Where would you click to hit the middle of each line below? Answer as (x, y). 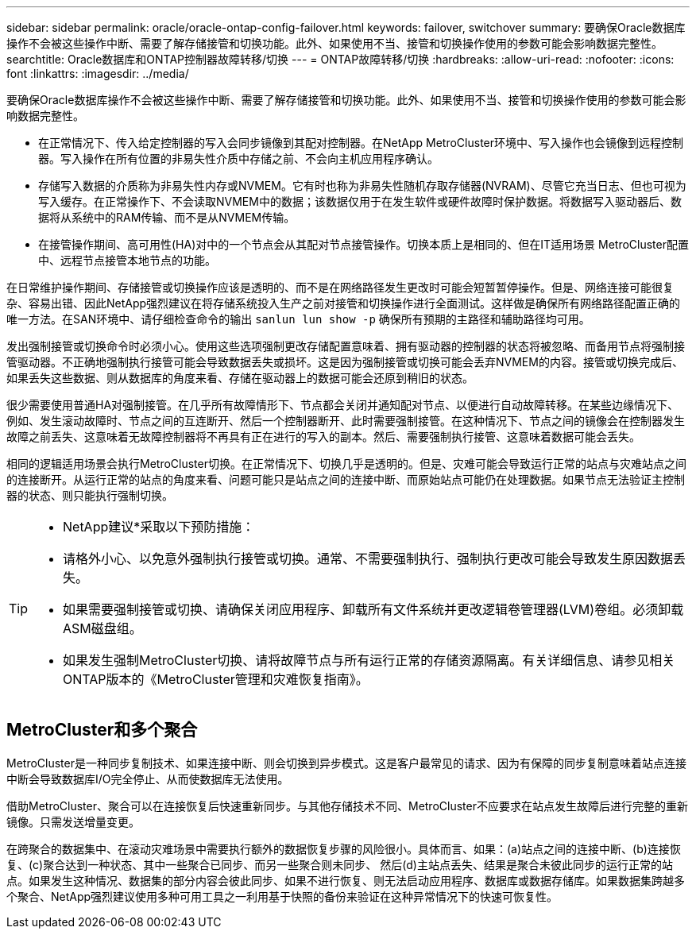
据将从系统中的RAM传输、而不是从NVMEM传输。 (167, 217)
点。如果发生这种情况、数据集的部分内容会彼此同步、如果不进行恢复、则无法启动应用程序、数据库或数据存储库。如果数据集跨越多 (346, 880)
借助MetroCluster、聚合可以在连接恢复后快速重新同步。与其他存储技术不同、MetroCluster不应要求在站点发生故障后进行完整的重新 (347, 806)
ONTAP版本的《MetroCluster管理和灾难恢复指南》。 (216, 679)
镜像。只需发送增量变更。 (73, 821)
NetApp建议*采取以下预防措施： (159, 527)
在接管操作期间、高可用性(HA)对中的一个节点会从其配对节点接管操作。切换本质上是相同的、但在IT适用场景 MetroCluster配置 (363, 244)
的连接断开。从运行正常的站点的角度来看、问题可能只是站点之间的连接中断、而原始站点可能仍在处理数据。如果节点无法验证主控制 (346, 479)
